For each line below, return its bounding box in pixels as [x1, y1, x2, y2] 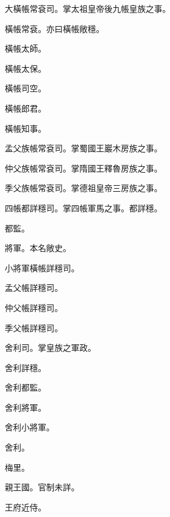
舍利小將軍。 [5, 421, 54, 433]
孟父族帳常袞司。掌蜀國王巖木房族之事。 [5, 142, 162, 154]
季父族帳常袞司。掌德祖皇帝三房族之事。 [5, 182, 162, 194]
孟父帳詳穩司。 [5, 281, 63, 294]
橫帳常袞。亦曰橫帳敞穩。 [5, 22, 104, 34]
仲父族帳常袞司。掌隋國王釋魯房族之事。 [5, 161, 162, 174]
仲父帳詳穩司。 [5, 301, 63, 313]
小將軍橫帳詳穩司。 [5, 261, 79, 274]
